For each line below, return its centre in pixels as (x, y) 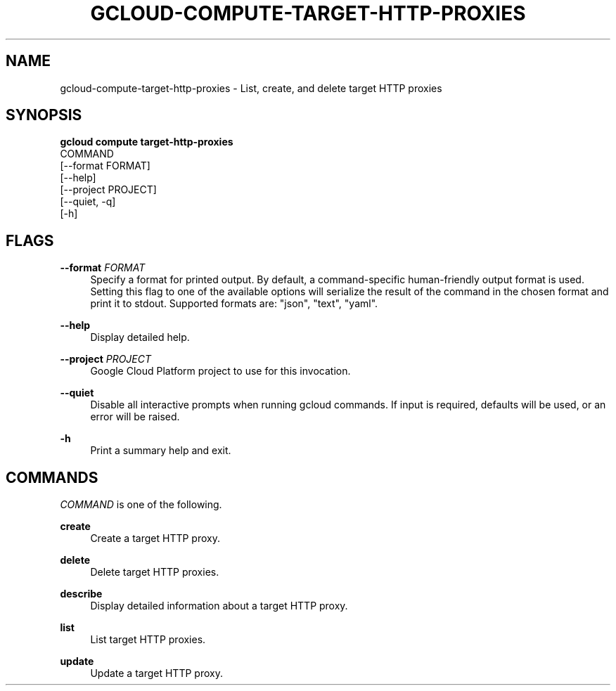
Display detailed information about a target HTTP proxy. (219, 606)
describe (81, 594)
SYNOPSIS (44, 115)
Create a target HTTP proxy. (155, 538)
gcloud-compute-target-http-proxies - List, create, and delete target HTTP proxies (251, 88)
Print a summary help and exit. (161, 451)
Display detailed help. (140, 337)
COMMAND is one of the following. (141, 505)
